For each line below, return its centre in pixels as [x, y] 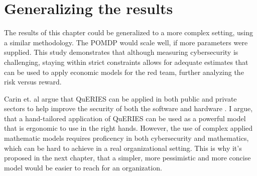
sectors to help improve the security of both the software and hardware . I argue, [128, 108]
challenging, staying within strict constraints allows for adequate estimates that [126, 62]
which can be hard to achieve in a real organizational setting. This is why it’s [123, 148]
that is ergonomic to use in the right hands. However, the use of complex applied [128, 128]
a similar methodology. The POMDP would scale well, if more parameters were [126, 42]
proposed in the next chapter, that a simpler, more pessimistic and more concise [127, 158]
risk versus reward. [33, 82]
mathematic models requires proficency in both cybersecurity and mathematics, [126, 138]
